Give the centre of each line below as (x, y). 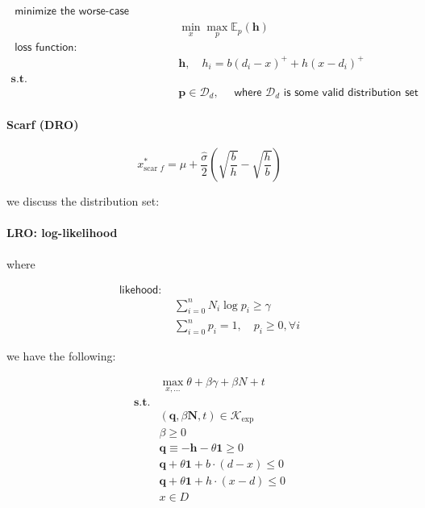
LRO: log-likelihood (62, 233)
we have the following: (61, 355)
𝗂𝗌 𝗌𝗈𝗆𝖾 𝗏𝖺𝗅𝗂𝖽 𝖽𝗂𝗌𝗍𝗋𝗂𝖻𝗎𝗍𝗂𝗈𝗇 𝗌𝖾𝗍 (351, 92)
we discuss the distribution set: (83, 201)
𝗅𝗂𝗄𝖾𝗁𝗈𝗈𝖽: (140, 291)
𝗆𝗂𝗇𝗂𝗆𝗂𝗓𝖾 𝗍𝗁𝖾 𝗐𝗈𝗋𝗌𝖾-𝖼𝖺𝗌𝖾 (72, 12)
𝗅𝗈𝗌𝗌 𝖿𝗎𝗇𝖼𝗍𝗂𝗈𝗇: (46, 48)
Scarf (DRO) (43, 124)
